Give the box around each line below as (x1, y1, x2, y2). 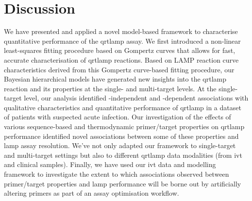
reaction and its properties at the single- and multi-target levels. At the (4, 83, 217, 93)
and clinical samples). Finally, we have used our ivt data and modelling (4, 159, 216, 169)
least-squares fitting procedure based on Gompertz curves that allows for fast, (4, 45, 235, 55)
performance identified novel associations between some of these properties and (4, 131, 239, 141)
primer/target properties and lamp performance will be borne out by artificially (4, 178, 241, 188)
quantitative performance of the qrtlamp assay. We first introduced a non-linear (4, 35, 241, 46)
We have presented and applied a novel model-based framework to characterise (4, 26, 238, 36)
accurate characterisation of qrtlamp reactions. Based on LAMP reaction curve (4, 54, 239, 65)
